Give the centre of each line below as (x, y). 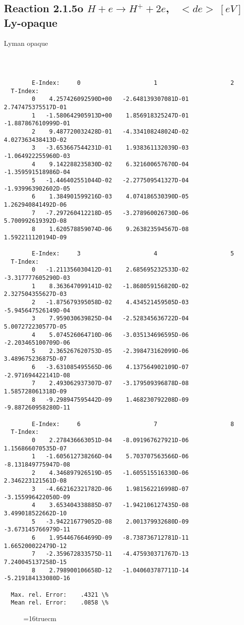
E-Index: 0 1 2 (133, 83)
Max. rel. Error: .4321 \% (60, 595)
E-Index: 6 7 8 (133, 424)
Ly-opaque (31, 22)
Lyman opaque (26, 43)
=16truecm (40, 618)
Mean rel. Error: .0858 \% (60, 603)
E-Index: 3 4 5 (133, 253)
